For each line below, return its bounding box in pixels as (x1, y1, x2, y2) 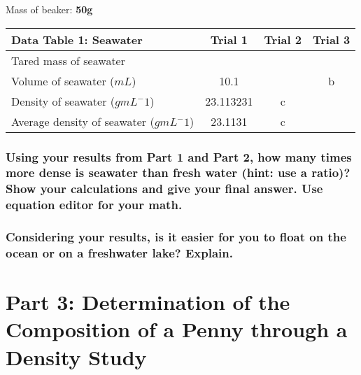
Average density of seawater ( (11, 113, 155, 129)
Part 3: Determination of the (6, 288, 290, 316)
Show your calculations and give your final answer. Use (6, 180, 323, 197)
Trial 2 (264, 31, 302, 48)
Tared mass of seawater (11, 52, 125, 69)
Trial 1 (210, 31, 248, 48)
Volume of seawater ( (11, 72, 115, 89)
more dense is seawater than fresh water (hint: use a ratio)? (6, 164, 351, 181)
